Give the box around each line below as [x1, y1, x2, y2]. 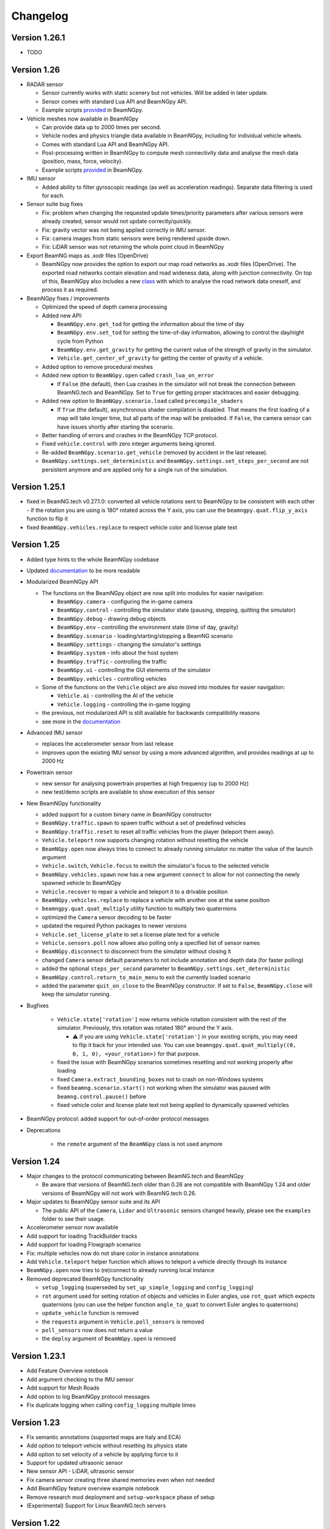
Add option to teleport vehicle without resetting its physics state [26, 1442, 188, 1449]
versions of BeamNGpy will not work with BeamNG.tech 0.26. [42, 1190, 197, 1197]
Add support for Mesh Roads [26, 1384, 100, 1391]
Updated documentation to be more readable [26, 566, 141, 574]
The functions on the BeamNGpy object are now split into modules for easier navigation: [42, 589, 264, 596]
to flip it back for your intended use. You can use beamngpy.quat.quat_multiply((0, [72, 1042, 296, 1049]
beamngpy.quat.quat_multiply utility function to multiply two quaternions [42, 905, 237, 913]
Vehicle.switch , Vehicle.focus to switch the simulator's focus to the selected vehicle [42, 862, 269, 870]
